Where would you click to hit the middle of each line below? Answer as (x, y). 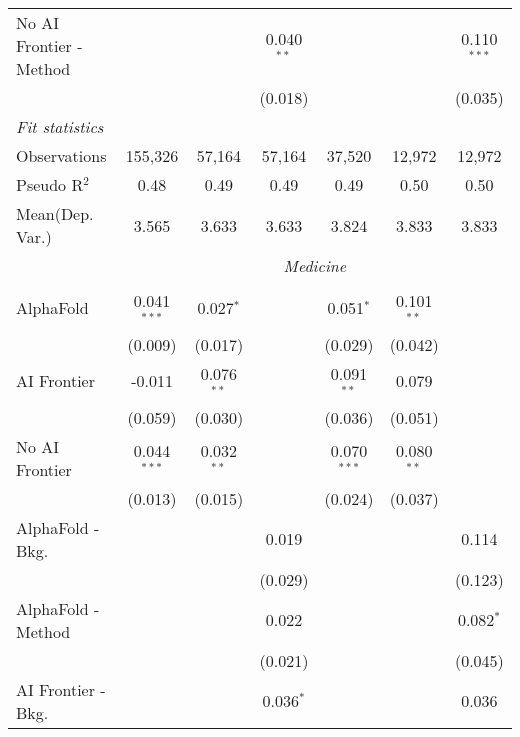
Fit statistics (60, 126)
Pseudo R (50, 184)
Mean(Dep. (55, 213)
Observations (61, 155)
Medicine (315, 265)
